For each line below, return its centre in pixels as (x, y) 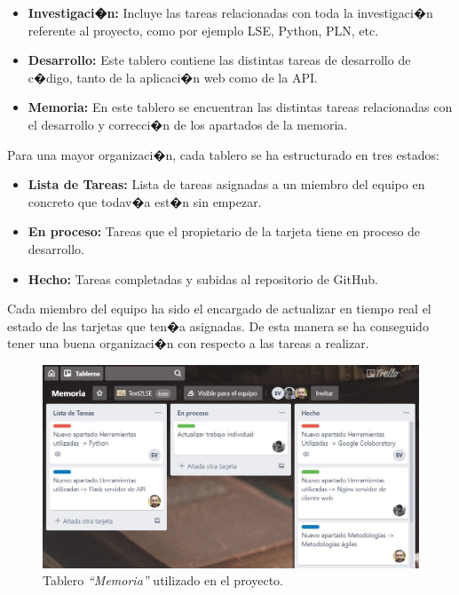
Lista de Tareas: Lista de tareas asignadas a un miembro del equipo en (226, 184)
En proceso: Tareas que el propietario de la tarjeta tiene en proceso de (224, 231)
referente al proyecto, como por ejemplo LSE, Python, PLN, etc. (203, 30)
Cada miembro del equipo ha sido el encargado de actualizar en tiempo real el (219, 309)
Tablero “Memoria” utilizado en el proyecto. (163, 580)
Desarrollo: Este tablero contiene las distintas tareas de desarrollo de (219, 60)
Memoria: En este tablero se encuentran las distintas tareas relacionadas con (240, 107)
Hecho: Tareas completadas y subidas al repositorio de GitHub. (203, 278)
